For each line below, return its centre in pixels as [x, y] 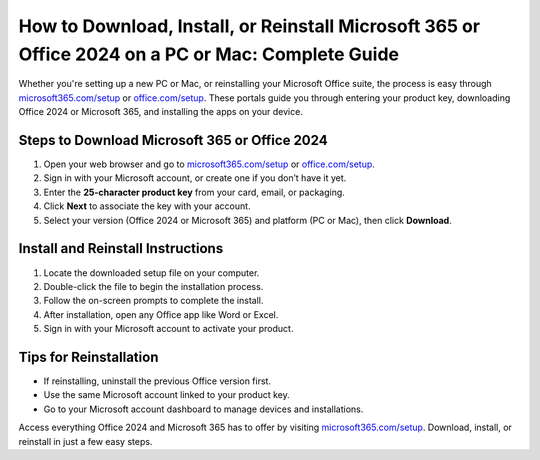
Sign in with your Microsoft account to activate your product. [168, 329]
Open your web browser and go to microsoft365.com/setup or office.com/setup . [209, 164]
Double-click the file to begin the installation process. [153, 286]
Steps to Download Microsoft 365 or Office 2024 [173, 140]
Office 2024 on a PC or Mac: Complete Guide [209, 54]
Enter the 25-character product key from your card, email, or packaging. [194, 192]
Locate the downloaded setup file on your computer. [151, 272]
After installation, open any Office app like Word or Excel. [161, 314]
